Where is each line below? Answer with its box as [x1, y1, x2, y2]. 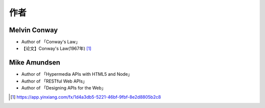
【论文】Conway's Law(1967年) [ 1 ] [21, 45, 92, 51]
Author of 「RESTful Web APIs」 [21, 78, 87, 84]
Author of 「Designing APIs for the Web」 [21, 85, 106, 91]
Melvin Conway [9, 26, 58, 34]
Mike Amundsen [9, 59, 61, 67]
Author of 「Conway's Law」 [21, 39, 80, 45]
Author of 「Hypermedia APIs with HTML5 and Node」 [21, 71, 132, 77]
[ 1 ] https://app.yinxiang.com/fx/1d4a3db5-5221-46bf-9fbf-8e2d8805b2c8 [10, 94, 161, 100]
